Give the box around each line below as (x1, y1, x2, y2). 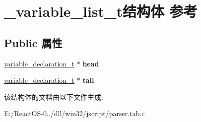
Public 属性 (4, 35, 63, 50)
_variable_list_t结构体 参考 (4, 1, 198, 21)
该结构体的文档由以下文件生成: (4, 91, 103, 102)
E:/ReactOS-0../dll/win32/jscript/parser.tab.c (4, 108, 145, 119)
